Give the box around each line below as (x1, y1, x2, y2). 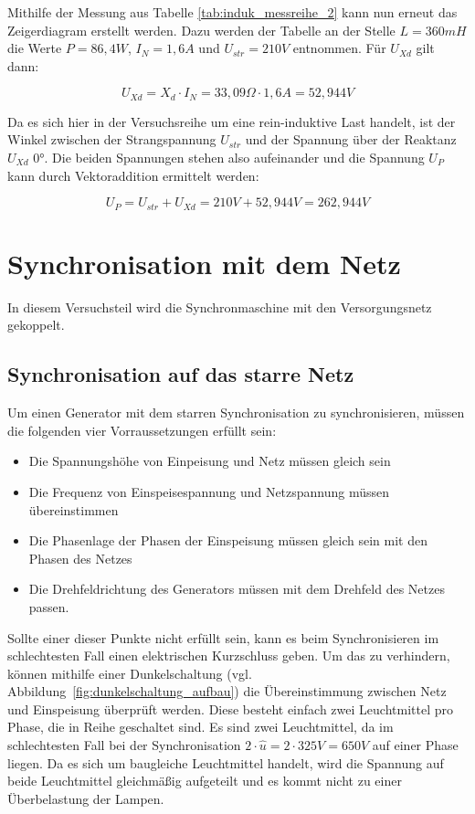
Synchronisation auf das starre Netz (7, 360, 354, 388)
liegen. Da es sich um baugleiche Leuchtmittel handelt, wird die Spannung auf (7, 753, 444, 772)
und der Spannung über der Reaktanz (245, 130, 457, 149)
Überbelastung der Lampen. (7, 788, 164, 808)
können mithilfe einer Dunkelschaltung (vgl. (7, 663, 252, 682)
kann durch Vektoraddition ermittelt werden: (7, 165, 259, 185)
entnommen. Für (292, 38, 386, 58)
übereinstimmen (28, 500, 119, 519)
